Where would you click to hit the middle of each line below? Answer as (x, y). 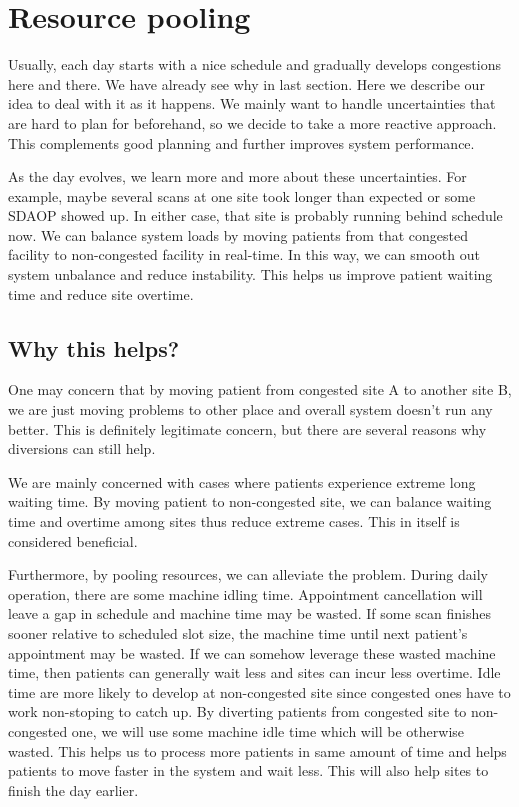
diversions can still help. (82, 448)
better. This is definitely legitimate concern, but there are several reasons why (247, 428)
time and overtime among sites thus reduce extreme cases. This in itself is (234, 521)
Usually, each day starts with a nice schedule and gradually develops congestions (254, 64)
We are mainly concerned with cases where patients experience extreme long (242, 481)
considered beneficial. (73, 540)
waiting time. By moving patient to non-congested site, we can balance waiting (250, 501)
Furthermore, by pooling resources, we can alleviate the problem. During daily (248, 574)
